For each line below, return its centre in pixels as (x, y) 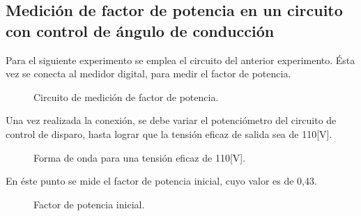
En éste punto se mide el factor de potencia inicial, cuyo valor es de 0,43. (161, 181)
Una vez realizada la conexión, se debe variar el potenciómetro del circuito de (171, 120)
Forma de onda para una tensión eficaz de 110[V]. (140, 157)
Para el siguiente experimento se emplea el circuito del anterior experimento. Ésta (180, 60)
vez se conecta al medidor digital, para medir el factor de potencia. (148, 74)
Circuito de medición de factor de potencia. (126, 97)
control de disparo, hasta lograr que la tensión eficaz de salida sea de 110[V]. (169, 133)
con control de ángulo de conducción (140, 30)
